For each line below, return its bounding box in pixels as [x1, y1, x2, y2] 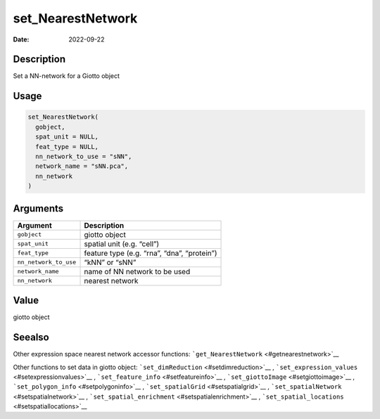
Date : [13, 35, 30, 44]
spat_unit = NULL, [35, 133, 99, 141]
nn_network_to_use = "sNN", [35, 153, 132, 161]
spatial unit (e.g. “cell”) [84, 239, 160, 249]
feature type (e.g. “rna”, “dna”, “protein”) [84, 248, 217, 258]
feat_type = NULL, [35, 143, 99, 150]
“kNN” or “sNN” [84, 257, 137, 267]
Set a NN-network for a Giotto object [13, 72, 120, 80]
